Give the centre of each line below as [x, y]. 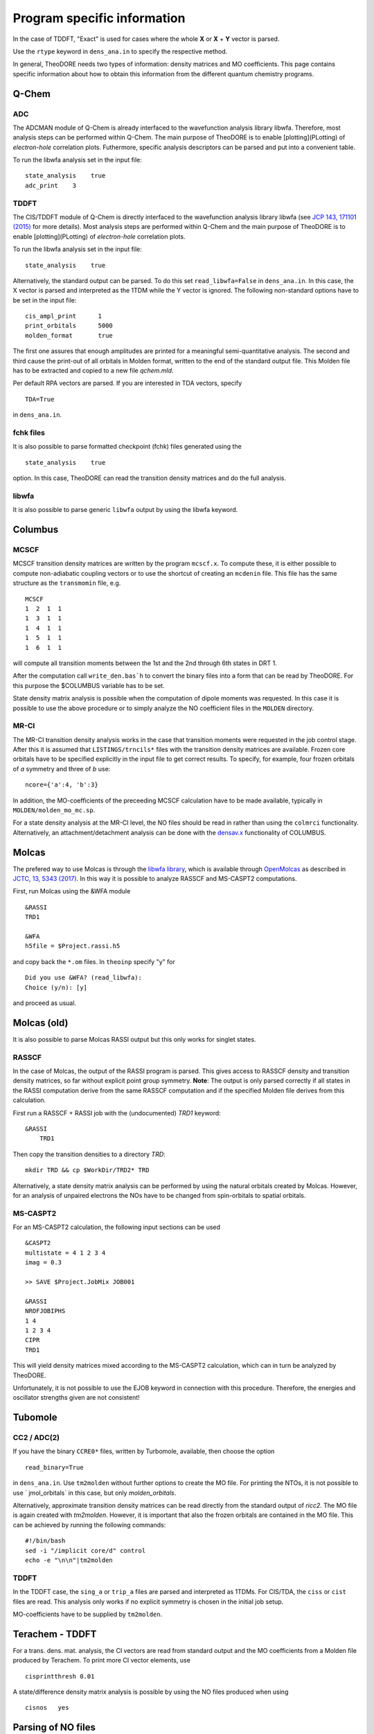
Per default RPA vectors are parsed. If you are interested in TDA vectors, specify [127, 383]
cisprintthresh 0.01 [60, 1676]
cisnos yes [47, 1708]
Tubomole [35, 1417]
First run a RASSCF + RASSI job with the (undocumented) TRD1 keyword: [117, 1113]
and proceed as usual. [44, 1003]
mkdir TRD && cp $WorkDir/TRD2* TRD [87, 1170]
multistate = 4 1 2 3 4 [65, 1253]
